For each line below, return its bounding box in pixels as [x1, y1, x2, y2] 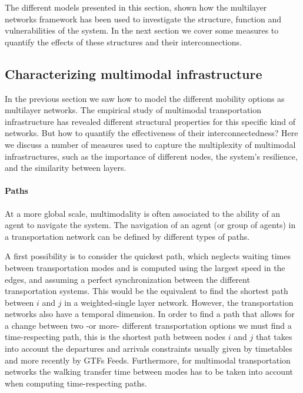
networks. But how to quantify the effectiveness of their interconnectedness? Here [5, 127, 298, 139]
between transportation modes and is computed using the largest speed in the [5, 261, 285, 273]
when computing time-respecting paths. [5, 377, 147, 389]
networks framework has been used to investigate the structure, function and [5, 12, 281, 25]
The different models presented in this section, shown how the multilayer [5, 1, 267, 13]
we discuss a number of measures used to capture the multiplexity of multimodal [5, 138, 296, 150]
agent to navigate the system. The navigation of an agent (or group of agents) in [5, 219, 296, 231]
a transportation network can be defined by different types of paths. [5, 230, 250, 242]
